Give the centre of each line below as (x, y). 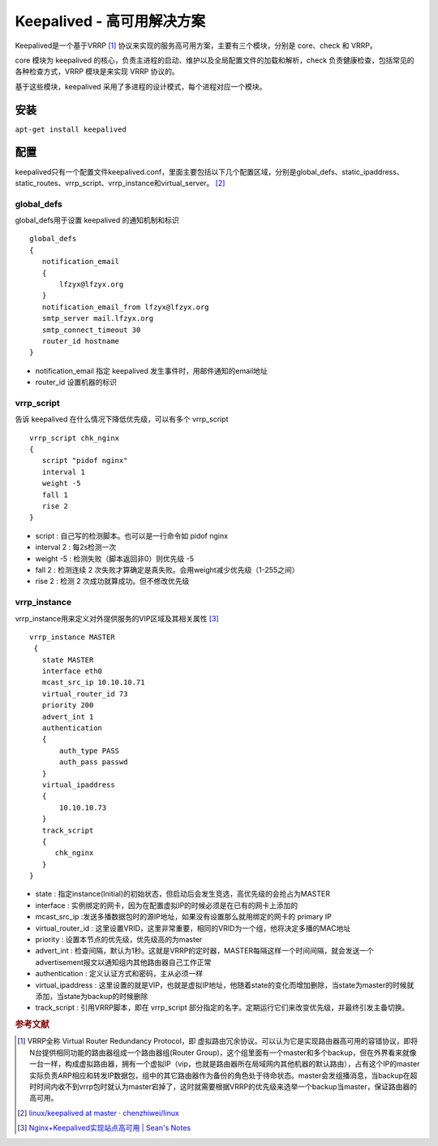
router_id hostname (81, 341)
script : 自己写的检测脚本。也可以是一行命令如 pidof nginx (132, 535)
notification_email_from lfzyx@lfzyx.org (126, 307)
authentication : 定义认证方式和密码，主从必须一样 (119, 974)
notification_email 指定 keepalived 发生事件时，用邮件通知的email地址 (151, 370)
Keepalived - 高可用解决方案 (110, 21)
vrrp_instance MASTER (72, 637)
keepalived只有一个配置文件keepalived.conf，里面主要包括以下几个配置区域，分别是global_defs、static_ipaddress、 (210, 171)
